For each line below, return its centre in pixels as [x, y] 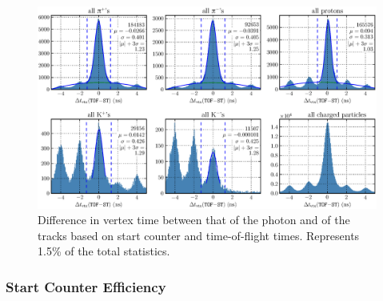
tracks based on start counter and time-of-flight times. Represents [199, 235]
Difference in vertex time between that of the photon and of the [194, 220]
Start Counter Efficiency [86, 286]
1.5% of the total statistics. [104, 251]
